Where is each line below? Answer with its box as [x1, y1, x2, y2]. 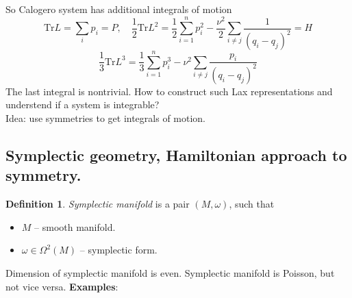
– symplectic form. [79, 243, 158, 257]
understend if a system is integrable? [5, 97, 160, 112]
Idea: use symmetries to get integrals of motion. [5, 111, 206, 125]
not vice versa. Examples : [5, 279, 118, 293]
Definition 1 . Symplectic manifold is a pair [5, 197, 190, 211]
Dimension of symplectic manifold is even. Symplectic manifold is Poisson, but [5, 265, 335, 280]
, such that [229, 197, 275, 211]
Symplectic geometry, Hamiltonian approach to [5, 144, 347, 165]
